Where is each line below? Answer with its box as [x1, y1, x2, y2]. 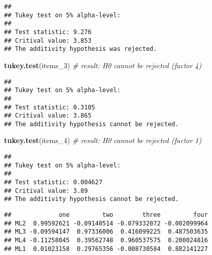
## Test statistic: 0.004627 [4, 179, 103, 186]
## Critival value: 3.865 [4, 112, 92, 120]
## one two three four [4, 211, 208, 218]
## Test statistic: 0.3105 [4, 103, 95, 111]
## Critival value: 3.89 [4, 187, 88, 194]
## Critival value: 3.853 [4, 37, 92, 44]
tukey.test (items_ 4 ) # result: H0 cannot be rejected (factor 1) [4, 135, 202, 146]
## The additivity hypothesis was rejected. [4, 45, 157, 53]
